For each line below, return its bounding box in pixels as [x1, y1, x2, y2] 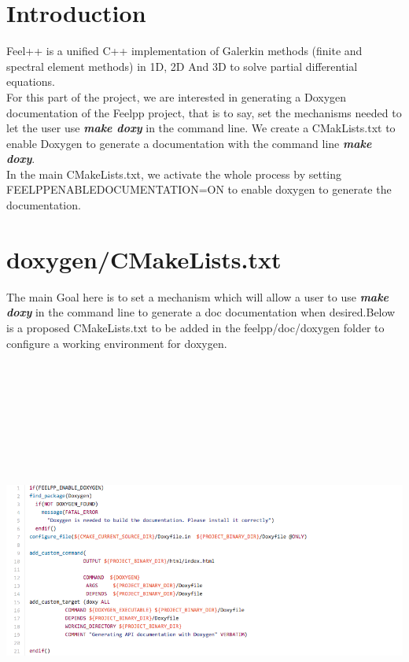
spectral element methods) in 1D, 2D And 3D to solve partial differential [6, 57, 358, 74]
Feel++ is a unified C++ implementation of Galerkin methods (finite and [6, 43, 363, 59]
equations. [6, 73, 55, 90]
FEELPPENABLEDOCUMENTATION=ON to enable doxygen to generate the [6, 181, 392, 198]
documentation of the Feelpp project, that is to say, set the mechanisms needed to [6, 104, 402, 120]
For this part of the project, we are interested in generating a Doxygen [6, 88, 347, 105]
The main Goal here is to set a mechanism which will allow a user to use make [6, 288, 389, 305]
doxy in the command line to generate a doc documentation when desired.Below [6, 304, 396, 320]
